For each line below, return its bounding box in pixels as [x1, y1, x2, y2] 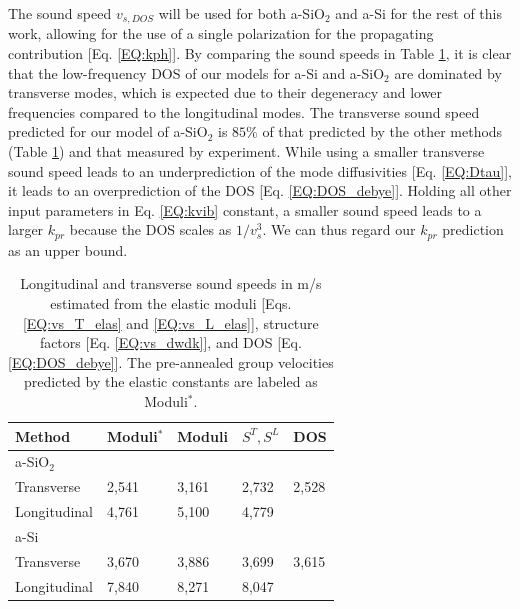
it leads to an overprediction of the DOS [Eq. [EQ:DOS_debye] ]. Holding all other [8, 180, 512, 201]
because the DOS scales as [69, 219, 232, 240]
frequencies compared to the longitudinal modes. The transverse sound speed [8, 101, 480, 122]
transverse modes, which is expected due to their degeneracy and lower [8, 82, 443, 103]
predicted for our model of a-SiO [8, 121, 208, 142]
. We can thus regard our [262, 219, 416, 240]
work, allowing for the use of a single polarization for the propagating [8, 23, 434, 44]
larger [8, 219, 44, 240]
